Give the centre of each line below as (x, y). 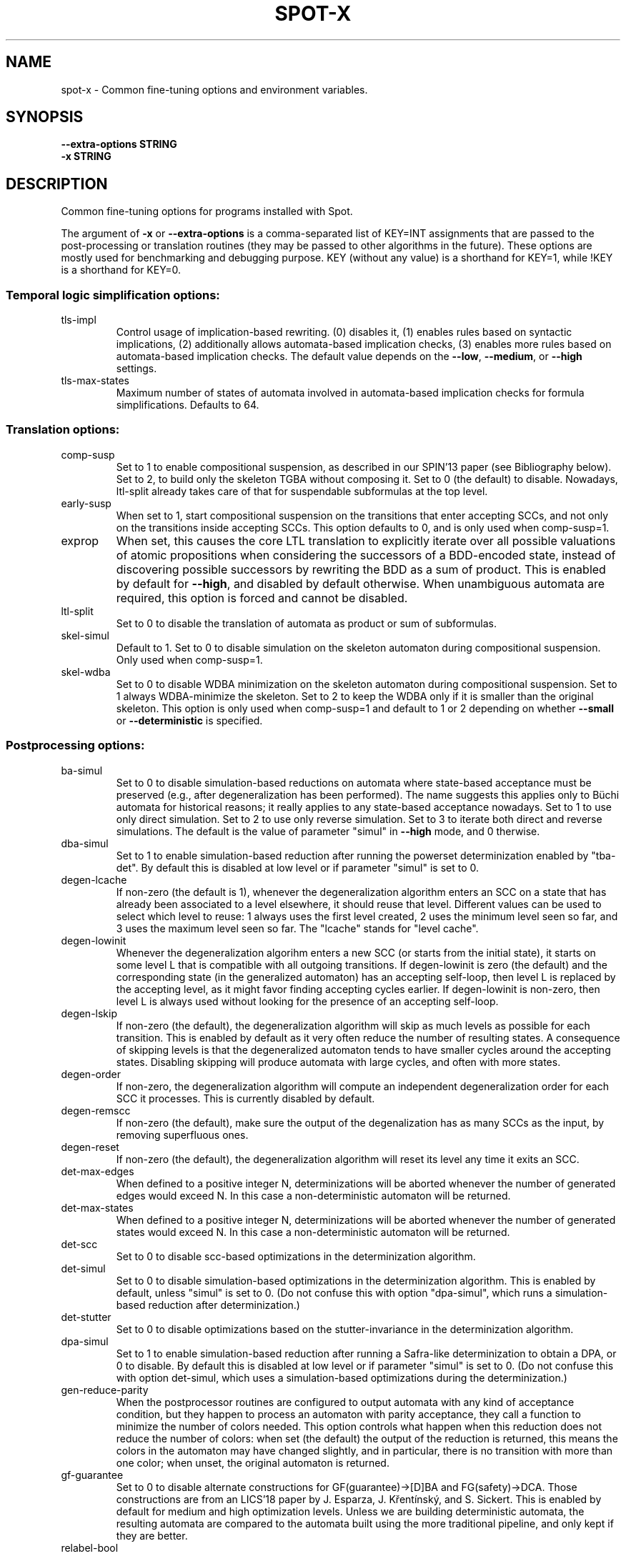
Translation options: (63, 430)
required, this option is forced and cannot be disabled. (262, 598)
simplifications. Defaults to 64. (188, 405)
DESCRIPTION (57, 184)
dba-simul (85, 843)
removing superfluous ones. (182, 1134)
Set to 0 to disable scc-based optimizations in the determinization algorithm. (296, 1256)
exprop (80, 540)
